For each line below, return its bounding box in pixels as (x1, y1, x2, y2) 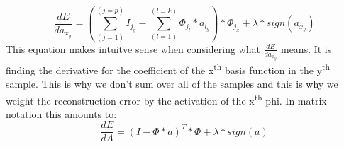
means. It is (280, 41, 332, 56)
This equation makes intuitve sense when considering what (6, 41, 260, 56)
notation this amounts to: (6, 106, 117, 121)
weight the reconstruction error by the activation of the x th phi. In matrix (6, 90, 327, 107)
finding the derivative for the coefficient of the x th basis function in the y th (6, 60, 331, 77)
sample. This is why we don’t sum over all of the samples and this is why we (6, 76, 338, 90)
